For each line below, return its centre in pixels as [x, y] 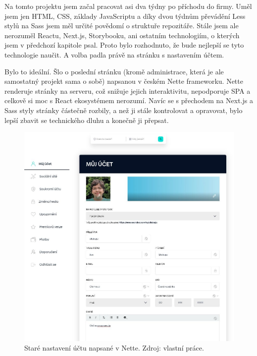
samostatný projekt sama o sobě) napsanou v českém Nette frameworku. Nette [124, 81]
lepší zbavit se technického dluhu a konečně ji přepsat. [87, 120]
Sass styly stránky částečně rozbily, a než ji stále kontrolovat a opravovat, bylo [124, 110]
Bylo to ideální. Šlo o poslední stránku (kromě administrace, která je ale [114, 71]
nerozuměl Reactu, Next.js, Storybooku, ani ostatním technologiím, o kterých [122, 35]
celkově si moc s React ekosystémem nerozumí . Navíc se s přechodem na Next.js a [129, 100]
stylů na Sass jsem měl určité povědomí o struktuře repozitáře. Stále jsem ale [122, 26]
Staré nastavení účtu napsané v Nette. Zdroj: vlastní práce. [114, 348]
